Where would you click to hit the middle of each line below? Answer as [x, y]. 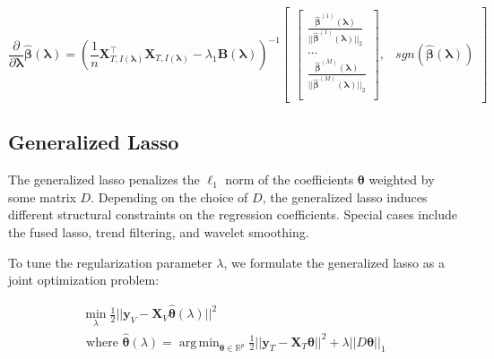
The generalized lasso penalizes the [104, 179]
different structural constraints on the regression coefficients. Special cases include [233, 214]
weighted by [402, 179]
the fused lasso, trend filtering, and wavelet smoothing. [159, 232]
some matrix [42, 197]
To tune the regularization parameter [110, 262]
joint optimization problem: [84, 280]
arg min [199, 342]
